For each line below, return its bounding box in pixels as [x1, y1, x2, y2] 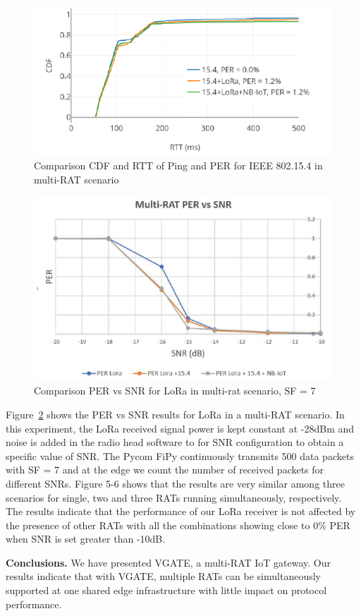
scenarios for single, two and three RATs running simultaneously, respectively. [6, 490, 342, 505]
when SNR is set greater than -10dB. [6, 531, 166, 546]
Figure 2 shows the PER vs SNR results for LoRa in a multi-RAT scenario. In [6, 406, 345, 421]
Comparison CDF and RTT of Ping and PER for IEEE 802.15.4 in [34, 158, 323, 173]
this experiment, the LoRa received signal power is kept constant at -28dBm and [6, 421, 355, 435]
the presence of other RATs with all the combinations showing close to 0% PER [6, 517, 350, 532]
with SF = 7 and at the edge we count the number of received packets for [6, 462, 324, 477]
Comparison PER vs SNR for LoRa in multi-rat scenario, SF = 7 [34, 383, 316, 398]
